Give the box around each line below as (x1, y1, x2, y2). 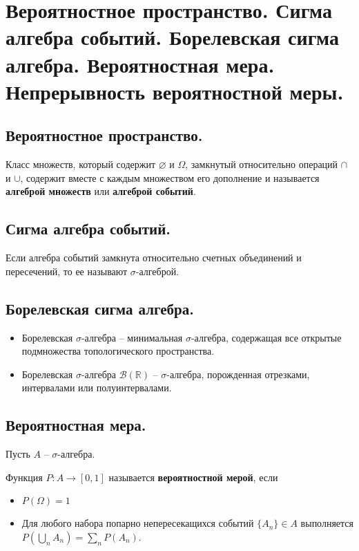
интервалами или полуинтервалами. (21, 380, 172, 395)
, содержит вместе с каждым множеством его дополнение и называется (20, 170, 320, 185)
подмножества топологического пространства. (21, 344, 215, 358)
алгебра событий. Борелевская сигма (6, 23, 339, 51)
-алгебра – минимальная (81, 330, 183, 344)
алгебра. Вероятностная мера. (6, 50, 275, 78)
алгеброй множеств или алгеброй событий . (6, 184, 196, 198)
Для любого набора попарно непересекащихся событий (21, 516, 254, 530)
